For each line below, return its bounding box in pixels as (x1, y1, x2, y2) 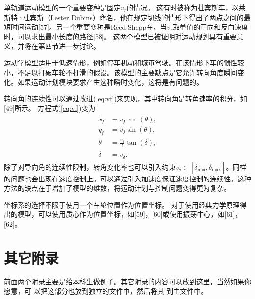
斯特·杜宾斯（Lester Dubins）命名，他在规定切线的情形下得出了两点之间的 (4, 12, 244, 22)
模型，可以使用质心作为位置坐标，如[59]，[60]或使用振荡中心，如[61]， (17, 209, 242, 219)
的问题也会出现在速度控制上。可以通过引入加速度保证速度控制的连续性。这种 (4, 173, 251, 183)
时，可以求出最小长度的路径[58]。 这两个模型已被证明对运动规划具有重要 (4, 31, 237, 41)
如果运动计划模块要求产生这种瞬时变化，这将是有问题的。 (17, 77, 203, 87)
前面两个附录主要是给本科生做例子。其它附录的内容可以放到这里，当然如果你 (4, 276, 251, 286)
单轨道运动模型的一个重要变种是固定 (4, 2, 121, 12)
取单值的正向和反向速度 (173, 22, 249, 32)
